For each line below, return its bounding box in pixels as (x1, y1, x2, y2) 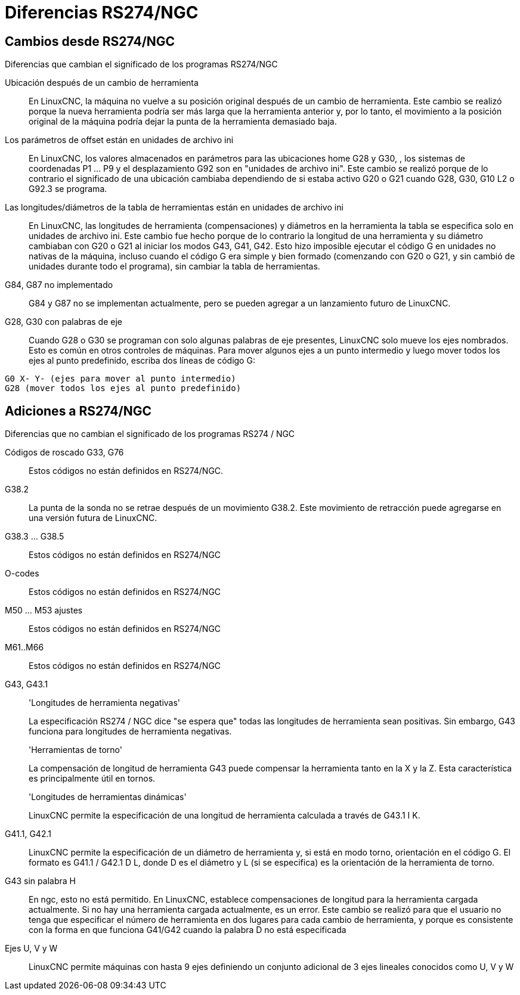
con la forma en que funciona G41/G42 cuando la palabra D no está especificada (29, 925, 346, 935)
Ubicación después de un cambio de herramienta (5, 78, 199, 88)
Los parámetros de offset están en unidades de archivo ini (5, 135, 234, 145)
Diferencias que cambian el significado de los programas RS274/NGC (5, 59, 278, 70)
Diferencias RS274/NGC (5, 2, 199, 23)
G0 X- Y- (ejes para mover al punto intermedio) (5, 374, 236, 384)
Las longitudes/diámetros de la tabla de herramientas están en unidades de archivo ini (5, 202, 343, 213)
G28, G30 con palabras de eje (5, 317, 123, 327)
